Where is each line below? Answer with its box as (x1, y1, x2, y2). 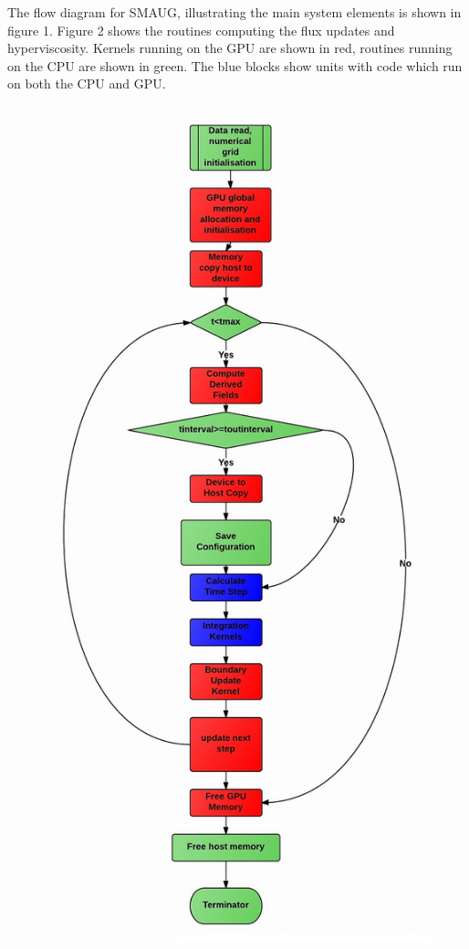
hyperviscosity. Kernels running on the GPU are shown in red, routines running (7, 38, 453, 57)
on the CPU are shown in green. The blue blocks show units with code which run (7, 56, 463, 75)
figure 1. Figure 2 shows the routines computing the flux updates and (7, 20, 395, 39)
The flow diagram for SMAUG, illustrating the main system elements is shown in (7, 3, 462, 21)
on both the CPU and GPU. (7, 74, 166, 93)
